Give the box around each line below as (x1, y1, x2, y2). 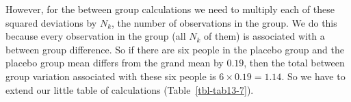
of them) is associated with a (204, 29, 325, 43)
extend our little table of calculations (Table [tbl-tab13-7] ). (5, 82, 254, 97)
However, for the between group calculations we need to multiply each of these (5, 2, 335, 16)
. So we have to (281, 68, 346, 83)
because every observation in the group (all (5, 29, 186, 43)
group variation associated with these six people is (5, 68, 216, 83)
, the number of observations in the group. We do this (112, 15, 337, 29)
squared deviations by (5, 15, 97, 29)
